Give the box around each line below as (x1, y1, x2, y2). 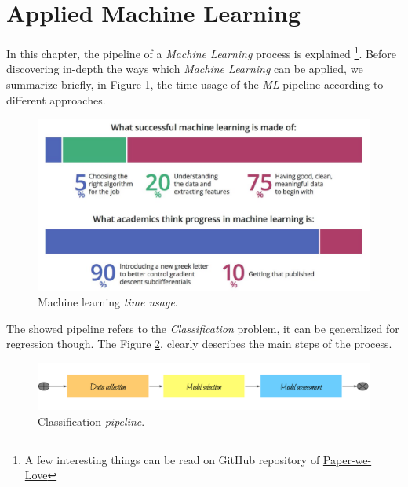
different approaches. (6, 91, 106, 108)
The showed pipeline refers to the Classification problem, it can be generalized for (6, 320, 399, 336)
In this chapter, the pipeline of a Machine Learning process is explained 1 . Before (6, 43, 397, 61)
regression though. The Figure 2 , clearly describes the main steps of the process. (6, 335, 392, 352)
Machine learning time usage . (38, 294, 178, 310)
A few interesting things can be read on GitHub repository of (24, 451, 320, 467)
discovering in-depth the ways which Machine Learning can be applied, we (6, 60, 363, 77)
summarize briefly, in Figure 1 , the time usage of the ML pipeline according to (6, 75, 384, 92)
